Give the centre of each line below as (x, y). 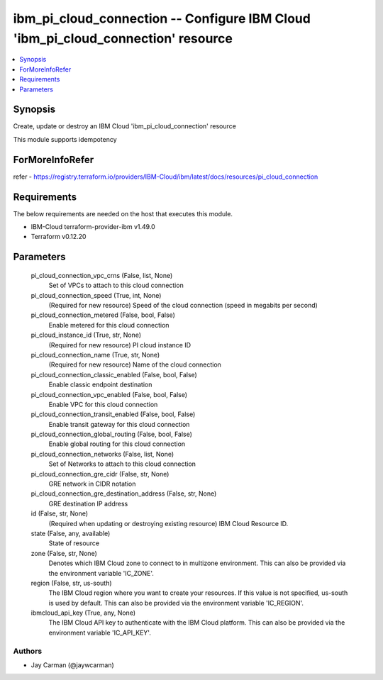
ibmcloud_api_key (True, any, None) (83, 613)
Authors (28, 651)
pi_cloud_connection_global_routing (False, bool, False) (112, 434)
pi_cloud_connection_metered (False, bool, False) (103, 315)
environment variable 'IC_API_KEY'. (100, 632)
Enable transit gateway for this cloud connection (119, 424)
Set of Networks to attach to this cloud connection (122, 464)
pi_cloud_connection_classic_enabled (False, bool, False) (114, 374)
